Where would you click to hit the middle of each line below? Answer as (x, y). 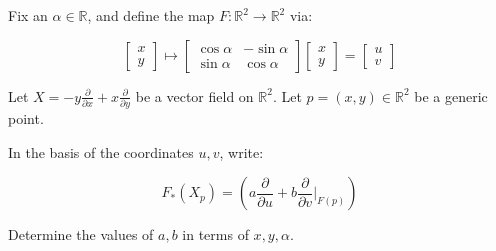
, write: (241, 151)
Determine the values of (81, 234)
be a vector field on (194, 95)
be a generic (451, 95)
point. (26, 117)
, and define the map (151, 15)
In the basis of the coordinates (101, 151)
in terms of (215, 234)
